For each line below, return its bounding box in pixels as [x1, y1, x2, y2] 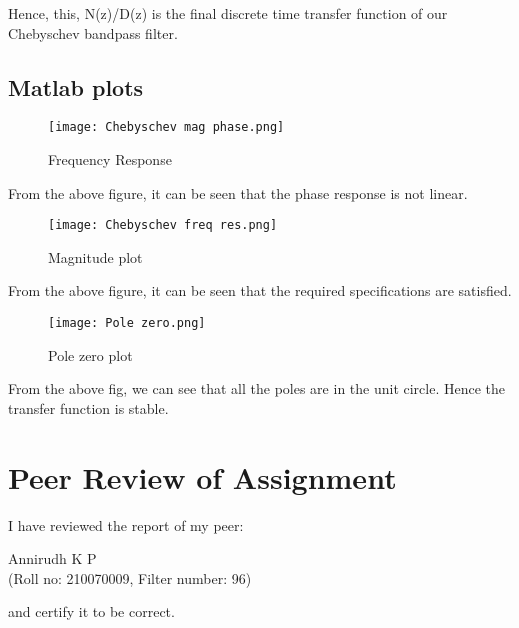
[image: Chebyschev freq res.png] [48, 218, 278, 233]
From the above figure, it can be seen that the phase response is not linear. [8, 182, 468, 203]
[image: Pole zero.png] [48, 316, 206, 331]
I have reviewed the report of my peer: [8, 514, 244, 535]
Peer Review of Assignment [8, 456, 397, 497]
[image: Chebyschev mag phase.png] [48, 120, 285, 135]
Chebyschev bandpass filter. [8, 22, 178, 43]
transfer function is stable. [8, 397, 169, 418]
